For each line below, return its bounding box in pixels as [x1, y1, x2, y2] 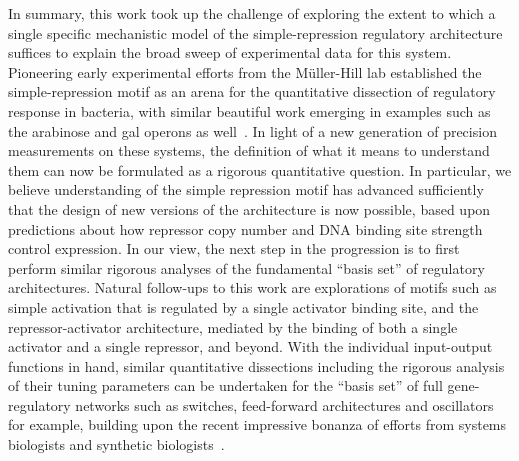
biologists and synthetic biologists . [8, 434, 225, 455]
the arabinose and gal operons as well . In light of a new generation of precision [8, 120, 497, 141]
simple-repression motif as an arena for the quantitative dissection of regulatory [8, 81, 496, 102]
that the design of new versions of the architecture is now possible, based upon [8, 198, 491, 219]
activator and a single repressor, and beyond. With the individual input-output [8, 336, 493, 357]
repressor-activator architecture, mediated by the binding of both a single [8, 316, 458, 337]
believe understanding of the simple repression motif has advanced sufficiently [8, 179, 484, 200]
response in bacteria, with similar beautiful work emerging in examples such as [8, 100, 491, 121]
